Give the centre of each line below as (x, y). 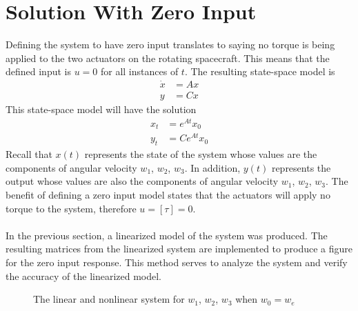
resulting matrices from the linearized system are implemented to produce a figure (179, 249)
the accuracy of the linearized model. (84, 275)
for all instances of (139, 71)
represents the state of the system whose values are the (201, 154)
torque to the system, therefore (71, 208)
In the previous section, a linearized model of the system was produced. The (167, 235)
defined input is (38, 71)
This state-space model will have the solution (101, 109)
